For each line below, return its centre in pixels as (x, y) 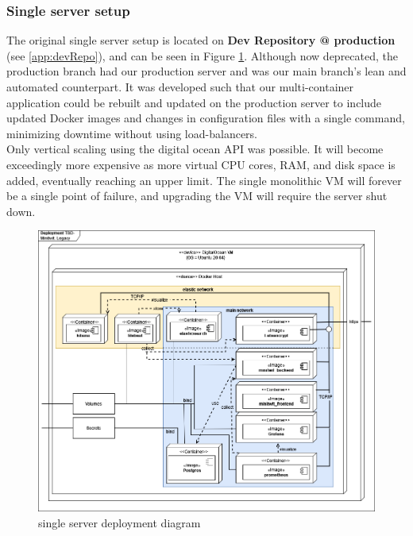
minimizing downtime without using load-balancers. (132, 133)
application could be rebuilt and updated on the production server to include (194, 102)
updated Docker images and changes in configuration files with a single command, (206, 118)
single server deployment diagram (120, 523)
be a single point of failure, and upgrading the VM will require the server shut (197, 196)
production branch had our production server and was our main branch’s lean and (206, 71)
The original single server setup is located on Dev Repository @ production (201, 40)
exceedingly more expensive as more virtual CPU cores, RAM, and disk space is (201, 164)
